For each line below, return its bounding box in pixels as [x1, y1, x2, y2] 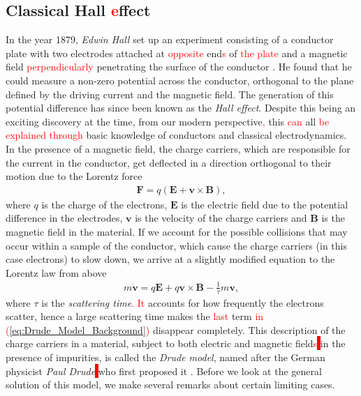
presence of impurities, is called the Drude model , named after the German [6, 350, 325, 365]
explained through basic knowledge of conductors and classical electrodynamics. [6, 128, 347, 142]
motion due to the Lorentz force [6, 169, 142, 183]
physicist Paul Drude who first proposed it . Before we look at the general [6, 363, 322, 378]
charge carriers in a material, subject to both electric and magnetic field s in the [6, 336, 346, 351]
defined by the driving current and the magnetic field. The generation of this [6, 86, 334, 101]
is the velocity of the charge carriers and [135, 211, 307, 225]
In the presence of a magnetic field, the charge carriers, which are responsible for [6, 141, 351, 155]
